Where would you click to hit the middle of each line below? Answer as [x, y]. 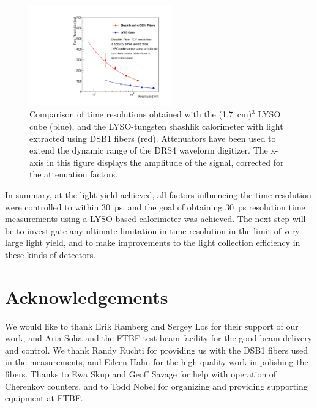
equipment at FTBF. [44, 398]
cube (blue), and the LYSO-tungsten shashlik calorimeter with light [156, 126]
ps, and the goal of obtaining [168, 206]
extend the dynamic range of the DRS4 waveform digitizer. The [149, 150]
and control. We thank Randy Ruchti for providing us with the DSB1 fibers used [157, 350]
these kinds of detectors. [50, 254]
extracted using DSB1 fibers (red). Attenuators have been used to [153, 138]
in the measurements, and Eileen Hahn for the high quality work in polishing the [157, 362]
